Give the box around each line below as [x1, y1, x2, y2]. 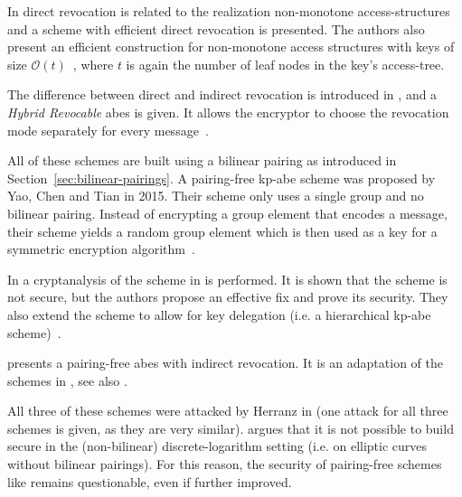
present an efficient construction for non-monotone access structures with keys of [7, 37, 455, 56]
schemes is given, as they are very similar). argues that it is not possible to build [7, 418, 454, 437]
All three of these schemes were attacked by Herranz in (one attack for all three [7, 401, 448, 420]
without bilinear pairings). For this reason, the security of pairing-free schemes [7, 455, 442, 474]
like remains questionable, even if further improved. [7, 472, 292, 491]
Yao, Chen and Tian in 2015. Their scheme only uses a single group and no [7, 186, 424, 205]
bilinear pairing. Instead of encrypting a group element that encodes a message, [7, 203, 448, 222]
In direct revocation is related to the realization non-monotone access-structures [7, 2, 450, 20]
